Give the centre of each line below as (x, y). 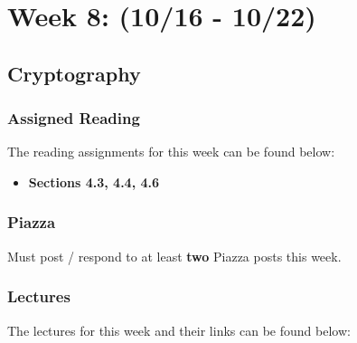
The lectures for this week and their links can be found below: (179, 330)
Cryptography (74, 73)
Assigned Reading (74, 118)
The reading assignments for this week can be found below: (171, 152)
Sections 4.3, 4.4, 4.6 (94, 181)
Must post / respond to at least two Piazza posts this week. (174, 256)
